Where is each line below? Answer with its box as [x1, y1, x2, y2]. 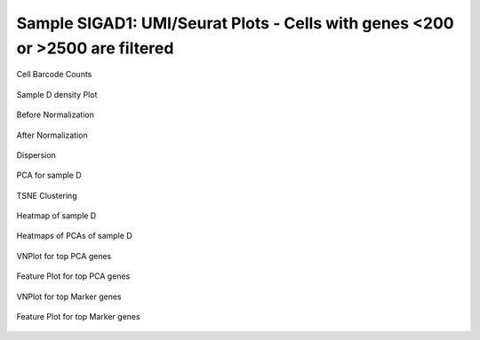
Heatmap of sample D [16, 210, 97, 221]
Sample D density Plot [16, 89, 98, 99]
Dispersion [16, 149, 57, 160]
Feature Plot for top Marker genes [16, 312, 141, 322]
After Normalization [16, 130, 88, 140]
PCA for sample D [16, 170, 82, 181]
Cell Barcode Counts [16, 69, 92, 80]
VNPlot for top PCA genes [16, 250, 112, 261]
